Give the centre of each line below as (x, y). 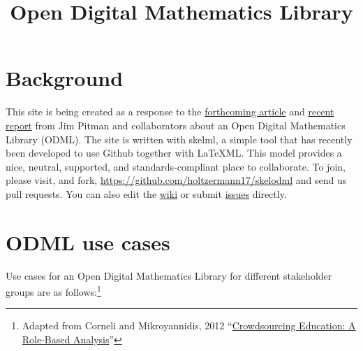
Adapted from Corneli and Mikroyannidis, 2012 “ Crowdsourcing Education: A (189, 325)
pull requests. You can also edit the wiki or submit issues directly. (146, 193)
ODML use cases (88, 242)
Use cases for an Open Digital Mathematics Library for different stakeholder (169, 275)
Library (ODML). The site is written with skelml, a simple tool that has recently (179, 139)
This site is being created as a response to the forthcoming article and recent (170, 112)
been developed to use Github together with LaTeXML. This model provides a (174, 153)
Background (65, 78)
